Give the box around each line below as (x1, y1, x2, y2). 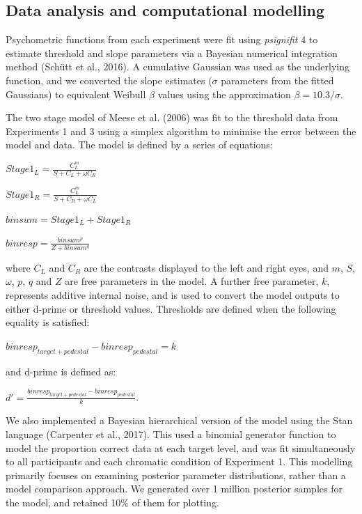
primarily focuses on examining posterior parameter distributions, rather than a (6, 467, 346, 482)
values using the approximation (157, 86, 291, 101)
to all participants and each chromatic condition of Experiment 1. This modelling (6, 454, 353, 469)
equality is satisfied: (6, 315, 90, 329)
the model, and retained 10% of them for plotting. (6, 494, 219, 509)
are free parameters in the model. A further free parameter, (65, 274, 319, 288)
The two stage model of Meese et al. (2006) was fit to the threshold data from (6, 110, 338, 125)
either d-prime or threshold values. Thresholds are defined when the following (6, 301, 336, 316)
